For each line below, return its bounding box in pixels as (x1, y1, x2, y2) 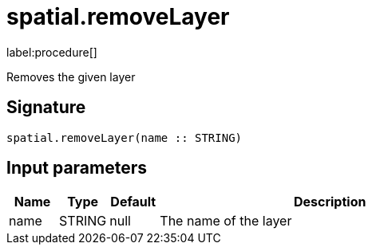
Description (293, 194, 366, 210)
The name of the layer (160, 213, 292, 229)
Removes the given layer (6, 69, 136, 84)
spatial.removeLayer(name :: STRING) (6, 131, 243, 144)
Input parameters (6, 158, 148, 178)
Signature (6, 97, 86, 118)
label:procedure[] (6, 45, 97, 59)
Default (110, 194, 156, 210)
